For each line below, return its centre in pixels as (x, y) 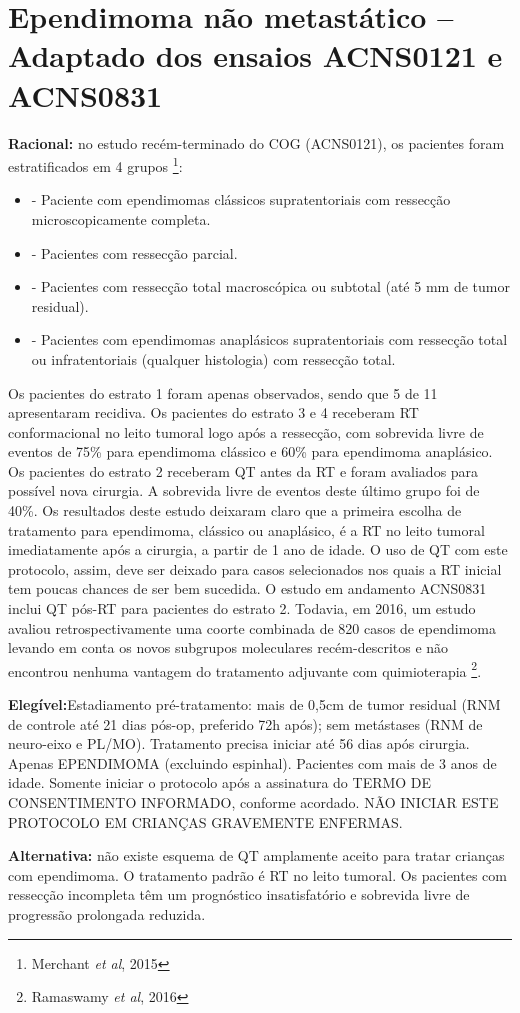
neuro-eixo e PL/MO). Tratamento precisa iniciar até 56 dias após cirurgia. (239, 743)
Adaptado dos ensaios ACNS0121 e (255, 55)
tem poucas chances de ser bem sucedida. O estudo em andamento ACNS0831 (247, 588)
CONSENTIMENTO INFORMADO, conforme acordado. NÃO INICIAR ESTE (253, 802)
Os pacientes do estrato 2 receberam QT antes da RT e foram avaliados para (243, 470)
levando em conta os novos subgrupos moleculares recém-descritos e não (228, 647)
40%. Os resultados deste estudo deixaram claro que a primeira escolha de (235, 510)
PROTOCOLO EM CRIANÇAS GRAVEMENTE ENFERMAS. (205, 821)
